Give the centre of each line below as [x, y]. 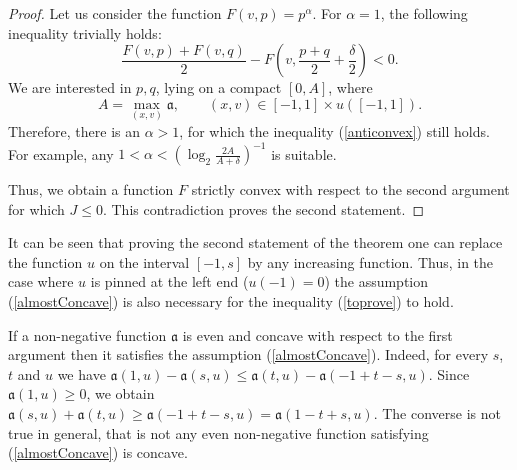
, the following [424, 13]
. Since [449, 373]
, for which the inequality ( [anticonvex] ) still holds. [334, 131]
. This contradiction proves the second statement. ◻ [263, 208]
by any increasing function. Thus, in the [370, 261]
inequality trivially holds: [85, 32]
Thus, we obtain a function [91, 189]
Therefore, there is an [74, 131]
